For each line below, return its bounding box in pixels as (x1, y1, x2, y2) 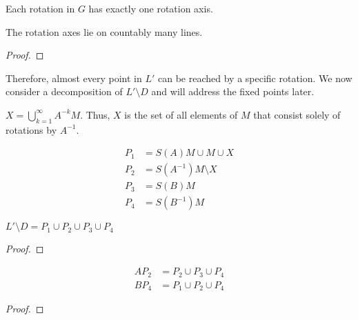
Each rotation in (6, 1, 75, 15)
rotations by (6, 122, 57, 137)
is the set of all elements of (124, 107, 238, 121)
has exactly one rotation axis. (88, 1, 213, 15)
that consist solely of (253, 107, 341, 121)
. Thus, (80, 107, 110, 121)
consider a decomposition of (6, 84, 123, 99)
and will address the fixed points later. (151, 84, 315, 99)
